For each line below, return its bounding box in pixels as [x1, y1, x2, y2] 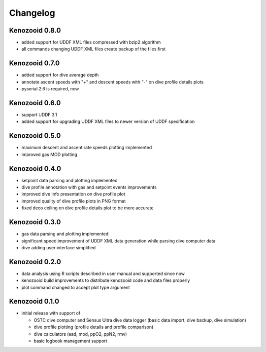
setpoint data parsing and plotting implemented [21, 177, 118, 183]
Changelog [9, 7, 55, 18]
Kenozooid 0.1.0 [9, 297, 59, 306]
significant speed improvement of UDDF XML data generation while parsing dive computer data [21, 237, 216, 244]
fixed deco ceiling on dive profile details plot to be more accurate [21, 205, 154, 211]
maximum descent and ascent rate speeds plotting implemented [21, 145, 152, 151]
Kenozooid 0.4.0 [9, 164, 62, 173]
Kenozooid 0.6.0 [9, 99, 61, 107]
